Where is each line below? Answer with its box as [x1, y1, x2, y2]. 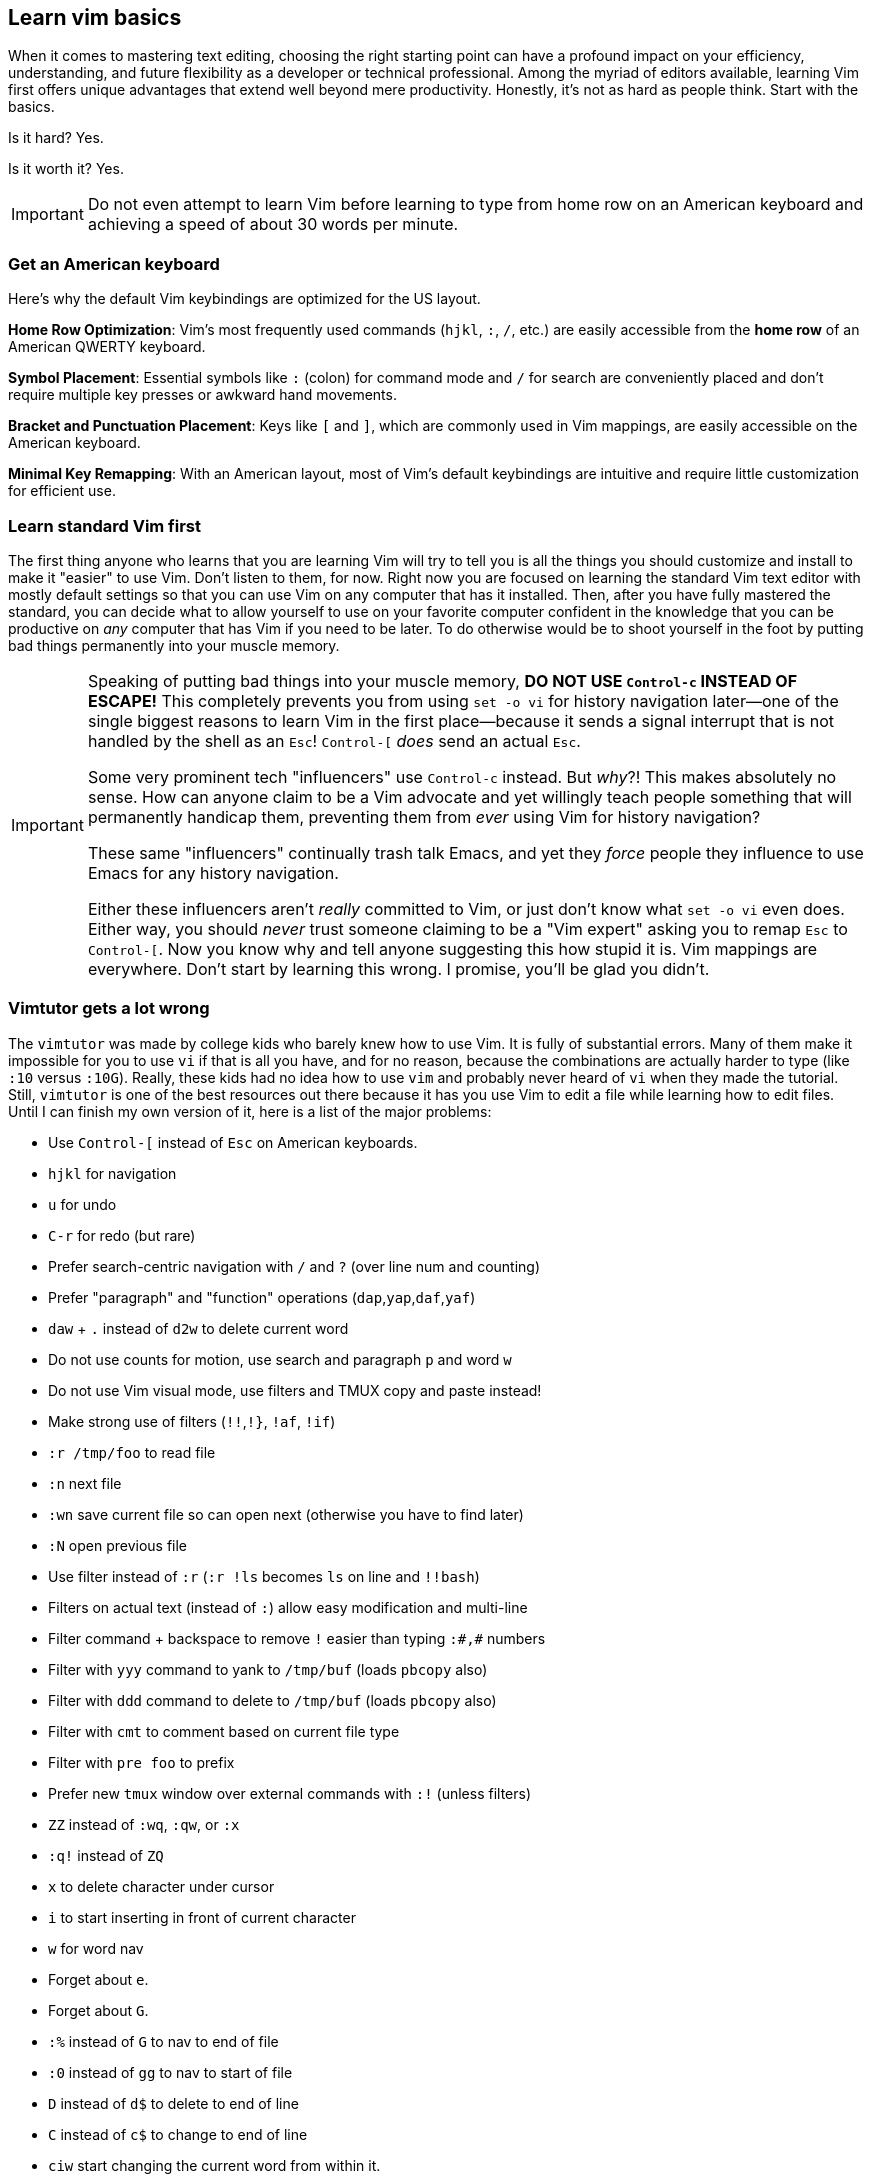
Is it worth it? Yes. [8, 160, 124, 178]
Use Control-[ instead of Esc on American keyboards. [48, 1133, 418, 1151]
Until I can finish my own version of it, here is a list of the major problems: [8, 1102, 492, 1120]
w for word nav [48, 1939, 144, 1957]
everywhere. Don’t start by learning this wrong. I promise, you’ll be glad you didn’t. [87, 958, 710, 979]
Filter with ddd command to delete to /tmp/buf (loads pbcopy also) [48, 1691, 497, 1709]
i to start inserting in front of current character [48, 1908, 356, 1926]
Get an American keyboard [8, 253, 220, 274]
